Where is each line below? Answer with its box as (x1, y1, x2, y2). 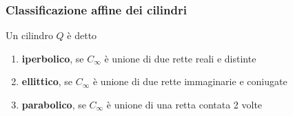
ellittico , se (21, 74, 73, 89)
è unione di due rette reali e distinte (104, 51, 256, 65)
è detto (67, 28, 97, 43)
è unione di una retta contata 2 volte (106, 97, 263, 111)
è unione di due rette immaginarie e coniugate (92, 74, 287, 89)
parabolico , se (21, 97, 86, 111)
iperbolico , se (21, 51, 84, 65)
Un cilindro (6, 28, 53, 43)
